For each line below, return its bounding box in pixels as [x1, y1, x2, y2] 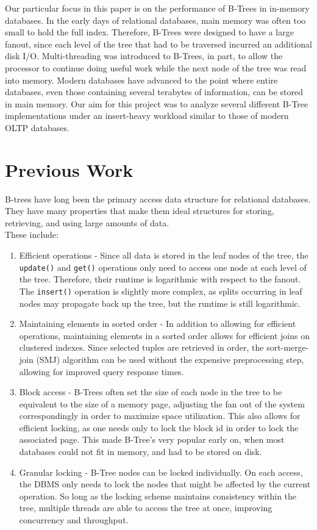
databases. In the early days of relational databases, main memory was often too [5, 13, 306, 26]
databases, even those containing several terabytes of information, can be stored [5, 85, 304, 98]
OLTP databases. [5, 121, 69, 134]
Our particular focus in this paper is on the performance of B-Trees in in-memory [5, 2, 310, 14]
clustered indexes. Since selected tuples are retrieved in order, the [19, 341, 264, 354]
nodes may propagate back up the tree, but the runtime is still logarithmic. [19, 296, 301, 309]
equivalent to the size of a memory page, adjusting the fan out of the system [19, 397, 305, 410]
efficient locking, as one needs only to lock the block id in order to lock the [19, 421, 299, 434]
